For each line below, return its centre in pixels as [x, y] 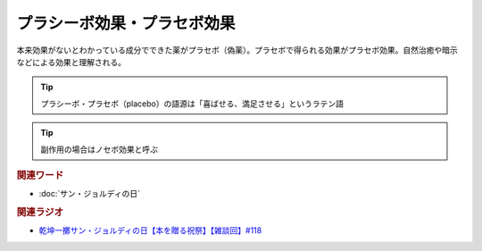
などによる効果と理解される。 [71, 62]
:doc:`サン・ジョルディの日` [90, 194]
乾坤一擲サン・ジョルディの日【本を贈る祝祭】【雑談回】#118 [150, 230]
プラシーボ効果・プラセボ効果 [126, 23]
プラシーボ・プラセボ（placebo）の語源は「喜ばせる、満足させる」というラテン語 [192, 104]
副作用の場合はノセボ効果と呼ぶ [99, 149]
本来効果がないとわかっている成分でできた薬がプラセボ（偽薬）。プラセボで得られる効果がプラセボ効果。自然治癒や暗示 [237, 50]
